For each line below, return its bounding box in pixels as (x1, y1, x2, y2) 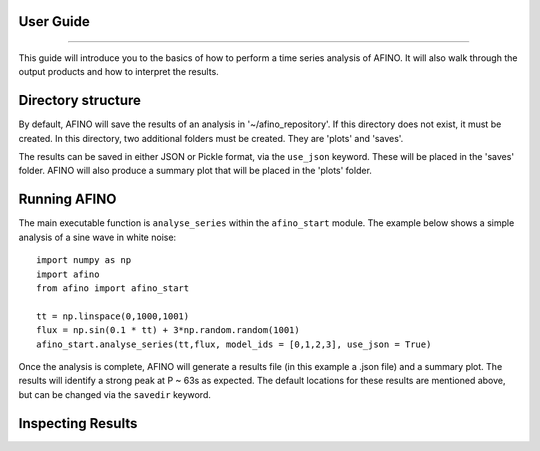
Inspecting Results (18, 415, 138, 432)
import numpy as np (36, 255, 132, 266)
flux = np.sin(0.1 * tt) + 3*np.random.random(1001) (36, 325, 300, 336)
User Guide (18, 13, 90, 30)
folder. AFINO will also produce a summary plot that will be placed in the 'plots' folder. (18, 165, 372, 177)
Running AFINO (18, 191, 117, 208)
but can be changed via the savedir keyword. (18, 388, 212, 400)
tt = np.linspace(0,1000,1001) (36, 310, 190, 322)
